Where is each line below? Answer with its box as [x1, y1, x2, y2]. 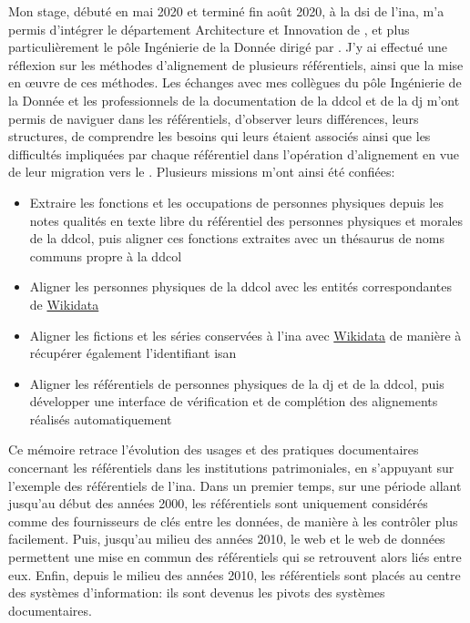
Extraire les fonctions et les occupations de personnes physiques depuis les [29, 192, 444, 211]
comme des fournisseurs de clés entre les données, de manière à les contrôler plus [8, 511, 458, 530]
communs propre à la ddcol [29, 246, 182, 265]
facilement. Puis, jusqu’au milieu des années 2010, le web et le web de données [8, 529, 445, 548]
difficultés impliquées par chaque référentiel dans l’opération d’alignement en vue [8, 144, 460, 163]
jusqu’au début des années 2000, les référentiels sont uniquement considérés [8, 494, 428, 513]
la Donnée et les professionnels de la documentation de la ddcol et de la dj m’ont [8, 90, 460, 109]
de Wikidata [29, 294, 99, 313]
